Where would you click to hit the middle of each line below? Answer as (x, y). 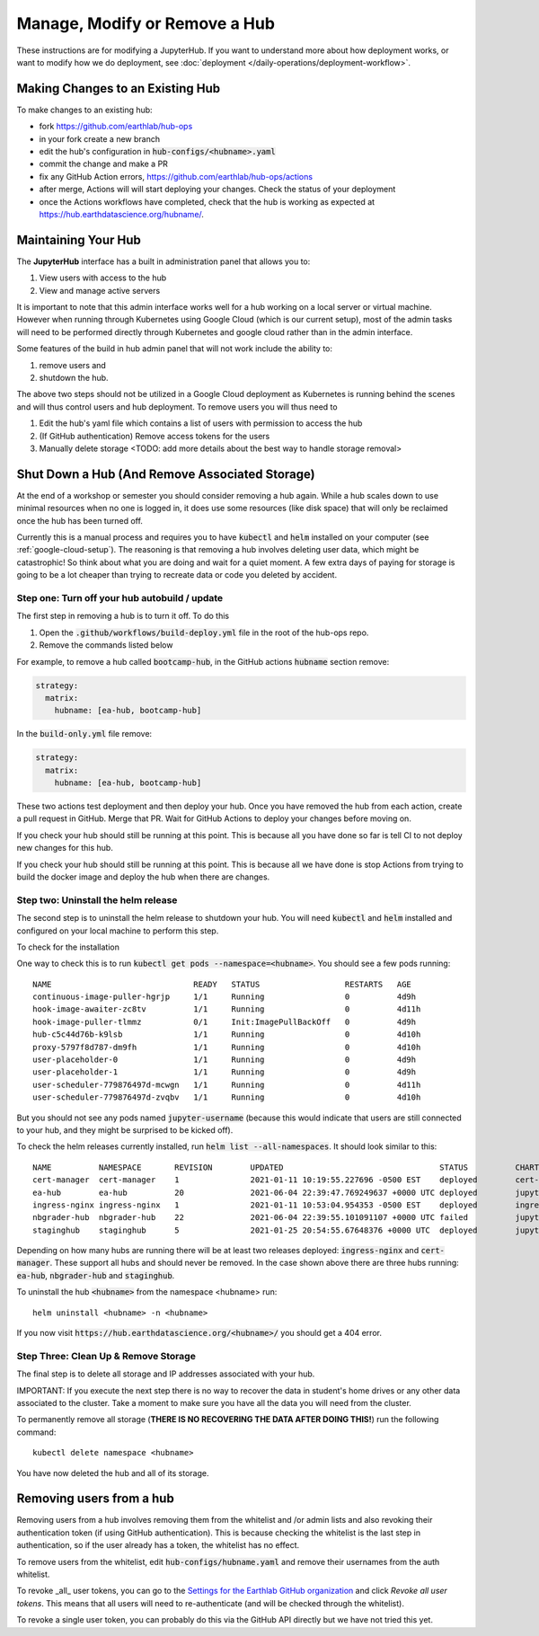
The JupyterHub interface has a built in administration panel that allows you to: (163, 261)
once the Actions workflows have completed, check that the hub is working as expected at (207, 201)
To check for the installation (68, 947)
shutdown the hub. (74, 378)
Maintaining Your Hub (79, 239)
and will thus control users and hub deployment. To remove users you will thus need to (177, 407)
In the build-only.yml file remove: (84, 734)
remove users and (73, 365)
